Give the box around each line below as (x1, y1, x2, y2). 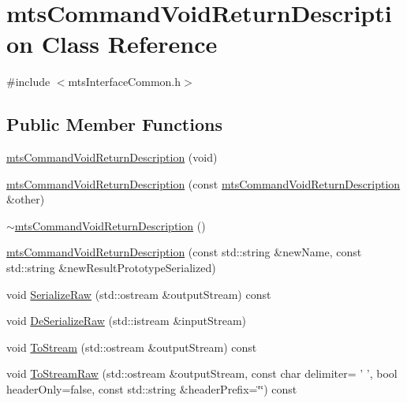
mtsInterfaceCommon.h (68, 73, 181, 90)
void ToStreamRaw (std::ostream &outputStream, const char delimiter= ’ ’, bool (6, 365, 398, 382)
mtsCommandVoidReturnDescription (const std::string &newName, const (6, 244, 362, 260)
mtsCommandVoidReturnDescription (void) (6, 149, 218, 166)
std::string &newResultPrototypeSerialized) (6, 259, 216, 276)
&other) (6, 191, 45, 207)
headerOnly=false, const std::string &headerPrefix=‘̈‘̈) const (6, 381, 297, 397)
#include (6, 73, 50, 90)
